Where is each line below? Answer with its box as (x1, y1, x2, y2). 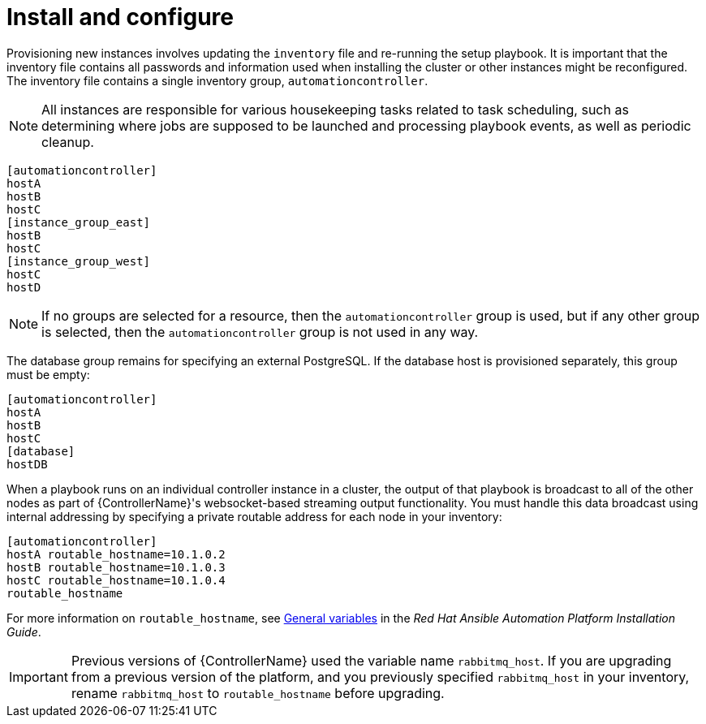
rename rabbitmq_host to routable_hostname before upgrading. (71, 684, 445, 701)
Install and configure (6, 3, 234, 31)
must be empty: (6, 367, 90, 381)
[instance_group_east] (6, 215, 151, 229)
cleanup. (41, 133, 94, 150)
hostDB (6, 457, 48, 471)
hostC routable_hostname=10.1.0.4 (6, 573, 226, 587)
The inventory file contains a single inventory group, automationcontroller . (6, 73, 428, 88)
